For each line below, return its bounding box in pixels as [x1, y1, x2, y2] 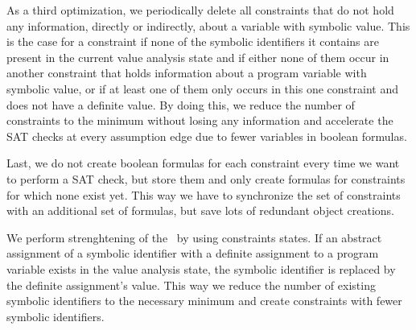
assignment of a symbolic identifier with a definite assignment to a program [6, 245, 379, 262]
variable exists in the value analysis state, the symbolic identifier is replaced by [6, 260, 396, 277]
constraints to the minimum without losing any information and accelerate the [6, 112, 393, 129]
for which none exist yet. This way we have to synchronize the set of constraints [6, 186, 401, 203]
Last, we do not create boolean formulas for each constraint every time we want [6, 155, 400, 171]
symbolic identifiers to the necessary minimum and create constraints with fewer [6, 292, 402, 309]
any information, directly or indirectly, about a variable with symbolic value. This [6, 17, 410, 34]
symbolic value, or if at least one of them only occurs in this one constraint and [6, 80, 398, 97]
